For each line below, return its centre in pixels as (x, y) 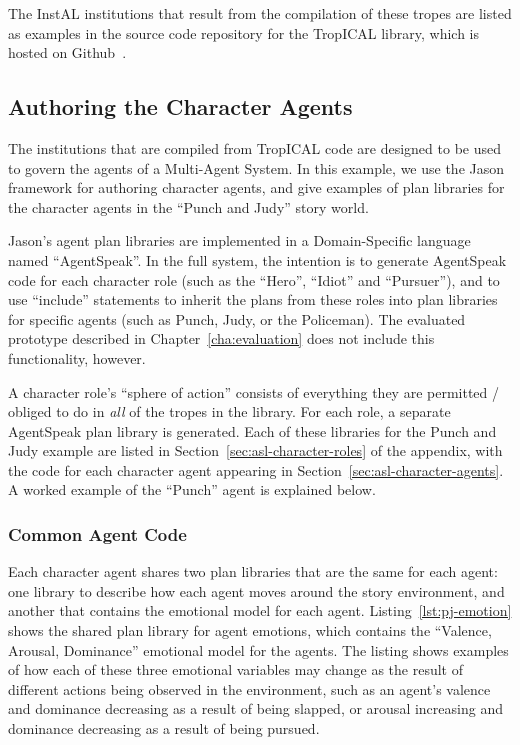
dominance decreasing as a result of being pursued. (164, 728)
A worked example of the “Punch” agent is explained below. (192, 489)
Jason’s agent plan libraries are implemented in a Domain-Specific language (239, 240)
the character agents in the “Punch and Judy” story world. (188, 206)
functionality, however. (77, 357)
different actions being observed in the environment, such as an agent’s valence (249, 688)
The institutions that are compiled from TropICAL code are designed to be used (254, 147)
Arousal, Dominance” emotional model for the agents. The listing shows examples (258, 649)
